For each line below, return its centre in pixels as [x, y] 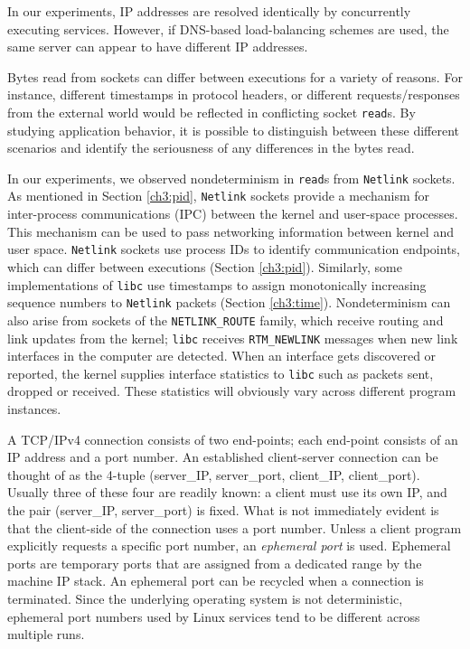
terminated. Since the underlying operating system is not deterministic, [205, 598]
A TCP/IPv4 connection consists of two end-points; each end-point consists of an [233, 439]
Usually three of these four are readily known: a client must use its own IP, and [227, 492]
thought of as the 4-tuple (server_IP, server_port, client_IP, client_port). [214, 474]
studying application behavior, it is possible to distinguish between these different [233, 130]
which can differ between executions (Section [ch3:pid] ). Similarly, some [205, 266]
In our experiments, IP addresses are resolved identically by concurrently [209, 11]
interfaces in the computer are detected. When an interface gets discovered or [222, 356]
